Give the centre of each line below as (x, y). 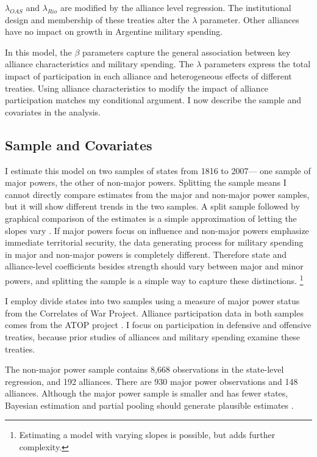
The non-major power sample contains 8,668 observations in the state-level (144, 369)
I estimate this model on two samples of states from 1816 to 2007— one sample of (158, 170)
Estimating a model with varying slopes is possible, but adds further (147, 435)
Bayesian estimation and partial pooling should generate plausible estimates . (149, 405)
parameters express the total (258, 64)
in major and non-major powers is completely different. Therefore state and (146, 254)
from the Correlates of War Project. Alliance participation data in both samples (154, 313)
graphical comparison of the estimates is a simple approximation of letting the (151, 218)
